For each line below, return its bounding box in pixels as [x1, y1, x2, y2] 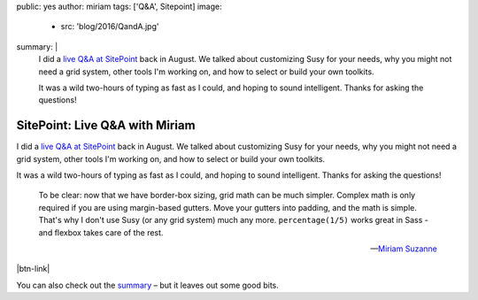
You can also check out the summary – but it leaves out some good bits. [16, 280, 279, 290]
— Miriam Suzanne [370, 243, 437, 254]
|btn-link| [16, 264, 50, 274]
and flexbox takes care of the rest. [38, 227, 164, 238]
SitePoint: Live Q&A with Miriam [16, 118, 196, 133]
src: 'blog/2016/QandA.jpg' [60, 21, 159, 32]
